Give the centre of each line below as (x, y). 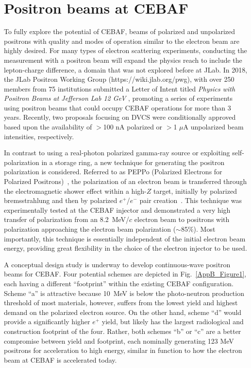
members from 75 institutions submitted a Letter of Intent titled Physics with (120, 88)
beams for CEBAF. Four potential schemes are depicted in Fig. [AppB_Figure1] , (125, 274)
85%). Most (198, 229)
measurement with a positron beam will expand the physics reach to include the (123, 60)
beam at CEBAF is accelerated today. (60, 359)
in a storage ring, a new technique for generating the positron (133, 162)
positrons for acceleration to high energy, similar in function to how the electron (123, 350)
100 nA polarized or (133, 127)
